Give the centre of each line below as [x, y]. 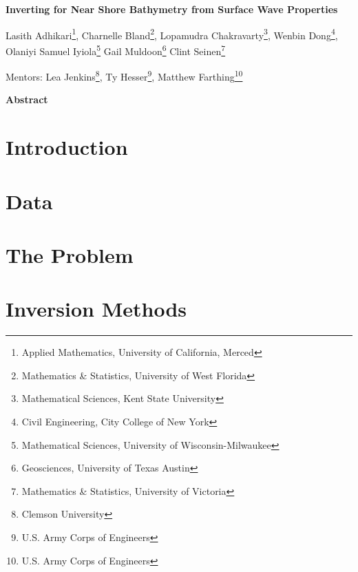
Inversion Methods [96, 309]
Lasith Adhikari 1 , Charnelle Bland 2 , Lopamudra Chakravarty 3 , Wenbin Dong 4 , [172, 34]
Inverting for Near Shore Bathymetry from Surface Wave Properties [172, 9]
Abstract [27, 99]
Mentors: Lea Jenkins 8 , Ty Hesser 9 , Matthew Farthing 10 [124, 75]
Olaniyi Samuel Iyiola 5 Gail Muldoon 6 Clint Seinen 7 [116, 50]
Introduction [67, 147]
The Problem [70, 254]
